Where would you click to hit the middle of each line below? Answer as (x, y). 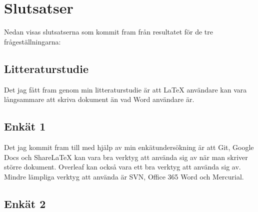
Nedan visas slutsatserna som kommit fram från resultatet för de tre (109, 32)
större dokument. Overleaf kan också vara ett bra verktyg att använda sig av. (122, 167)
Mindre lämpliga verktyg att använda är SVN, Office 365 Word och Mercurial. (124, 176)
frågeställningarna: (32, 41)
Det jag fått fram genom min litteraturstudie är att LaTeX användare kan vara (125, 89)
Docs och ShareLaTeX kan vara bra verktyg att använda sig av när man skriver (126, 157)
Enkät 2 (25, 203)
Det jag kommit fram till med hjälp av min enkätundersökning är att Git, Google (129, 147)
